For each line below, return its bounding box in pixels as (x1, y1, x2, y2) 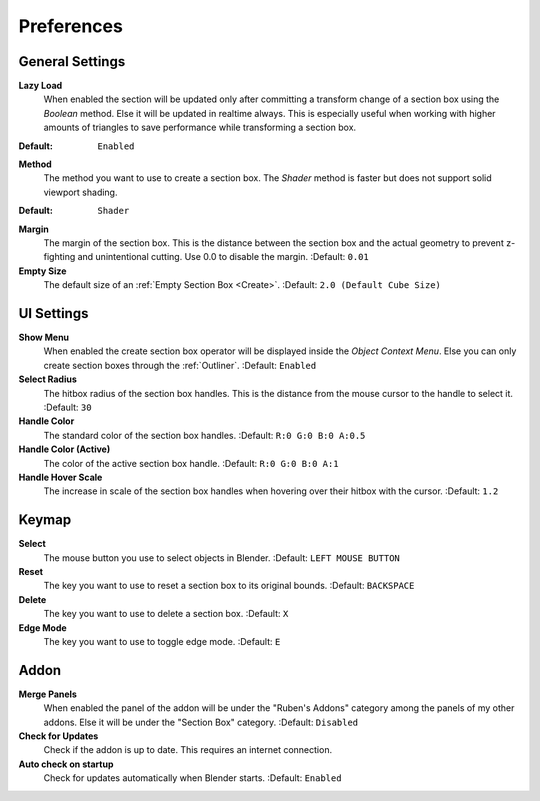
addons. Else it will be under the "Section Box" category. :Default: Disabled (43, 716, 359, 728)
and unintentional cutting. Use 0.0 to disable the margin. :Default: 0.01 (77, 251, 369, 263)
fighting (43, 251, 76, 263)
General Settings (18, 53, 126, 70)
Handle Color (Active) (18, 443, 111, 455)
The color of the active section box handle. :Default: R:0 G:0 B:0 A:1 (43, 457, 339, 469)
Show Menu (18, 331, 70, 344)
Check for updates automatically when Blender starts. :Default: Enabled (43, 772, 342, 784)
